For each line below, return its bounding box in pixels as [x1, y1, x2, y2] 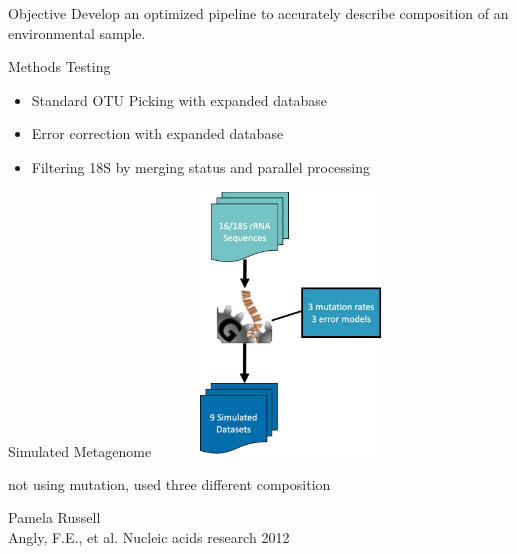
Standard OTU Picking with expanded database [31, 89, 327, 110]
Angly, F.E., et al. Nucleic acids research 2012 [8, 526, 290, 547]
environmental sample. [8, 22, 146, 43]
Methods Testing [8, 56, 111, 77]
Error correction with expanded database [31, 123, 284, 144]
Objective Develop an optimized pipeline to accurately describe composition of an [8, 3, 509, 23]
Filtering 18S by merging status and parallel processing [31, 156, 371, 177]
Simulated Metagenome [8, 440, 152, 461]
